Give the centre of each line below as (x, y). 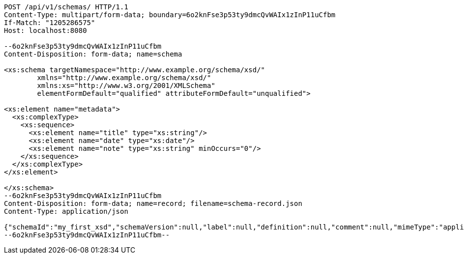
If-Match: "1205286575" (50, 23)
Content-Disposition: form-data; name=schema (93, 54)
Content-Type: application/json (66, 211)
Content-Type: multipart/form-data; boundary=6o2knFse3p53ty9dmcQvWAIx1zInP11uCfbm (170, 15)
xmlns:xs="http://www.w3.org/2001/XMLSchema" (126, 86)
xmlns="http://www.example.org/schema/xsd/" (124, 78)
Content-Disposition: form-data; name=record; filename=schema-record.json (153, 203)
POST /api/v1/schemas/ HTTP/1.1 (66, 7)
